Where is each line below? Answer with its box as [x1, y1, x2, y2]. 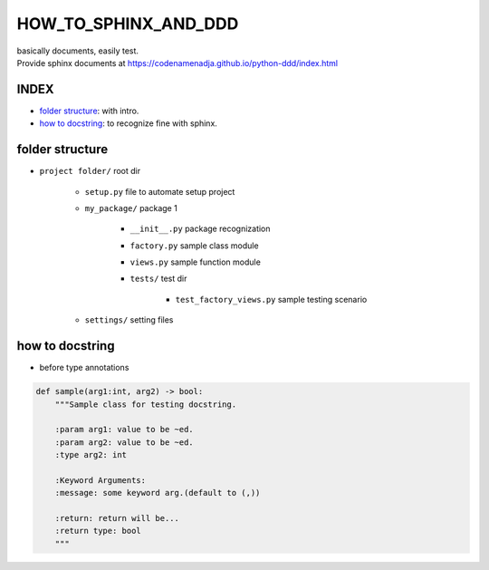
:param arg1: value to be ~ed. [54, 424, 194, 435]
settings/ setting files [84, 314, 174, 325]
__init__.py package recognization [129, 223, 271, 235]
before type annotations [39, 362, 129, 373]
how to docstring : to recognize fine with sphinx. [39, 118, 217, 129]
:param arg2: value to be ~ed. [54, 437, 194, 448]
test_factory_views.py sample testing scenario [175, 294, 368, 304]
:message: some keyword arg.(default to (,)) [54, 488, 261, 498]
